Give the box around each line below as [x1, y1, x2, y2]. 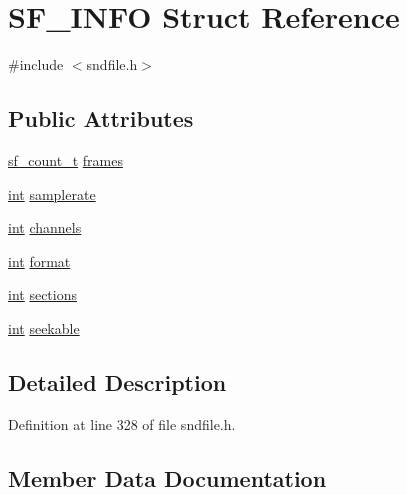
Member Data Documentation [8, 462, 327, 493]
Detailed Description [8, 366, 227, 397]
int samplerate [8, 183, 96, 204]
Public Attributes [8, 103, 194, 134]
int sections [8, 284, 77, 305]
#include [8, 54, 64, 75]
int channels [8, 217, 82, 238]
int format [8, 250, 71, 271]
